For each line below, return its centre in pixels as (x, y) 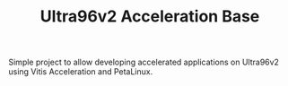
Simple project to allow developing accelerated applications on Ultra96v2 (144, 62)
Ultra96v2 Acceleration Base (150, 17)
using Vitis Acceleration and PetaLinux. (81, 72)
